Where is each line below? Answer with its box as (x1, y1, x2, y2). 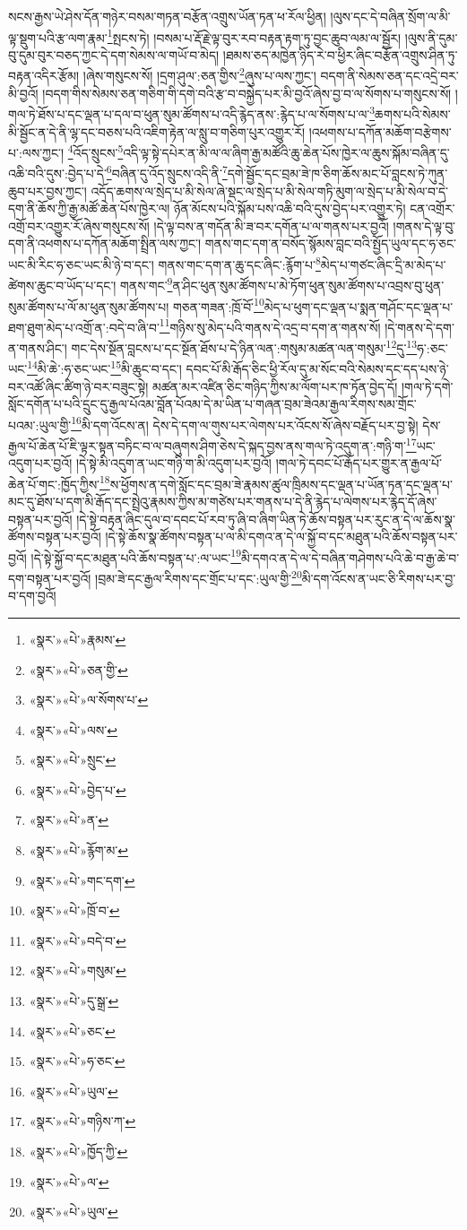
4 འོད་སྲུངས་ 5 (67, 141, 124, 161)
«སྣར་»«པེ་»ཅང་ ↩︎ (29, 1021, 116, 1040)
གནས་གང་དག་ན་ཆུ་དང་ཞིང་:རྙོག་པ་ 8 (158, 253, 321, 273)
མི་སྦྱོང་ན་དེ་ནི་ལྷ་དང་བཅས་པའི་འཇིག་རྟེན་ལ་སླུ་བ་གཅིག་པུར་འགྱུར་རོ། (8, 122, 306, 141)
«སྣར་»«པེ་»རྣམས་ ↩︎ (29, 629, 126, 648)
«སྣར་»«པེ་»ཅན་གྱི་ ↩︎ (29, 660, 128, 679)
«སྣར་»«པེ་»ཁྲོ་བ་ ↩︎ (29, 901, 120, 920)
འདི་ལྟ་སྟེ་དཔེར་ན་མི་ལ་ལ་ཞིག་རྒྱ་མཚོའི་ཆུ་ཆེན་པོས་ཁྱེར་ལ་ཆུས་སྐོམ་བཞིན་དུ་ (123, 143, 450, 161)
